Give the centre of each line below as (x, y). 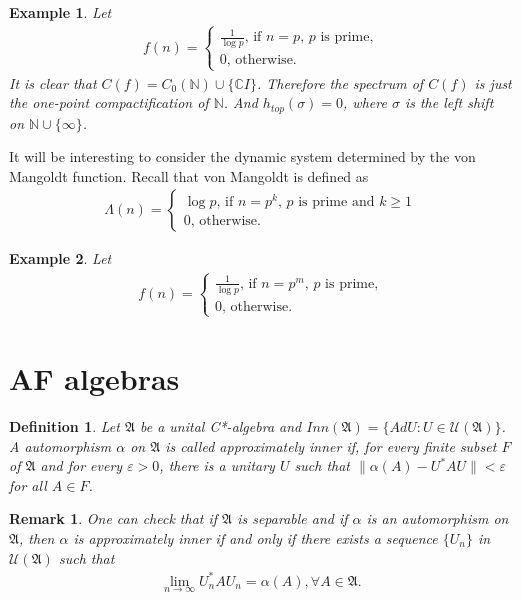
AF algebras (94, 378)
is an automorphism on (437, 518)
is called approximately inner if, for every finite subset (331, 445)
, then (37, 538)
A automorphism (60, 445)
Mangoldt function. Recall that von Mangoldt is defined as (189, 175)
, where (365, 102)
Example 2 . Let (60, 258)
